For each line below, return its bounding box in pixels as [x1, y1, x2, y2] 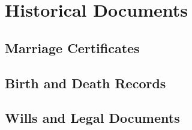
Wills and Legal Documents [5, 109, 180, 127]
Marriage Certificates [5, 38, 140, 57]
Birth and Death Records [5, 73, 166, 92]
